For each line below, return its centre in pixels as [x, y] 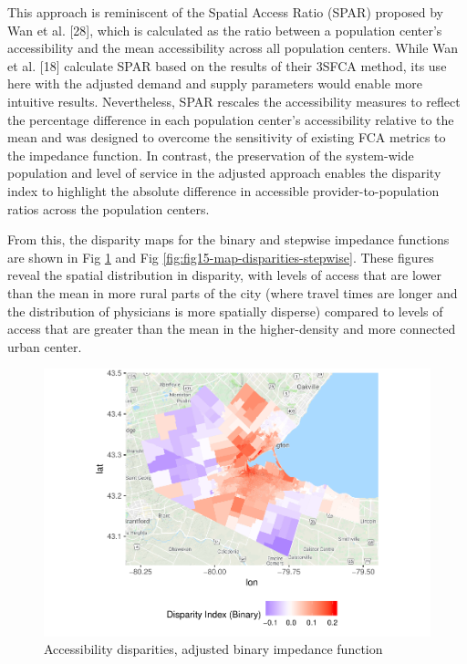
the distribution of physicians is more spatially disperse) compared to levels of [225, 311]
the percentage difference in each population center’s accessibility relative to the [231, 119]
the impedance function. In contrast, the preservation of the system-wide [211, 155]
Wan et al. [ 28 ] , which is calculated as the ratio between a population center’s [225, 30]
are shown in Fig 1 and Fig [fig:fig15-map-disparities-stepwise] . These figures [221, 257]
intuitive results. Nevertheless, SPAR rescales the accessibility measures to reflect [234, 101]
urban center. [45, 346]
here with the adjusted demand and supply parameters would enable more [215, 83]
